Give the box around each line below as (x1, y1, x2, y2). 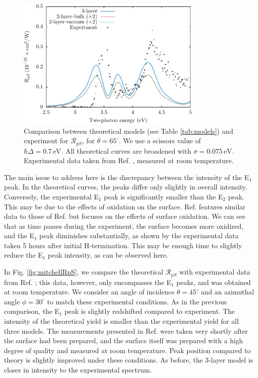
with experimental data (179, 267, 251, 277)
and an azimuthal (201, 286, 254, 297)
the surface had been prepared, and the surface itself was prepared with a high (4, 335, 243, 346)
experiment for (24, 135, 68, 146)
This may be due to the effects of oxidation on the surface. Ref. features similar (4, 201, 246, 211)
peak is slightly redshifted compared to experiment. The (64, 306, 235, 316)
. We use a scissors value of (119, 135, 201, 146)
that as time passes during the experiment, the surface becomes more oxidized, (4, 220, 244, 231)
